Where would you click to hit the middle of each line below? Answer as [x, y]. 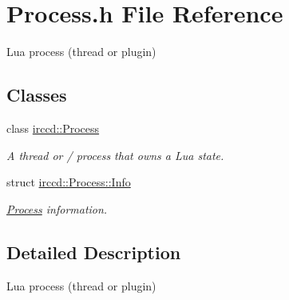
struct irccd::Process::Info [69, 182]
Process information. [57, 208]
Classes [37, 95]
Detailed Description [94, 252]
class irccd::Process [53, 128]
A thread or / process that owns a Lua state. [115, 155]
